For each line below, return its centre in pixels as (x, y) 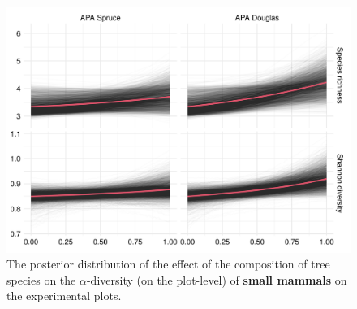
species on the (41, 279)
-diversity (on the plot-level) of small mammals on (217, 279)
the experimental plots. (64, 296)
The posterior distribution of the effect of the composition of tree (168, 264)
